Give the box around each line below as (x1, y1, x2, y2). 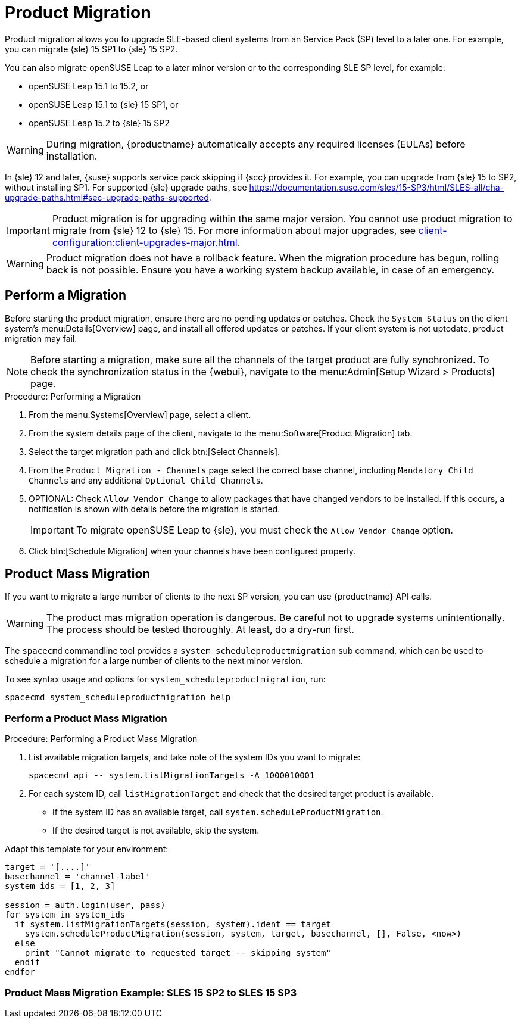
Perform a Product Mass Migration (5, 712, 167, 724)
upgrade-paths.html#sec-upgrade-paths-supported (5, 192, 209, 202)
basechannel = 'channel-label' (5, 872, 151, 882)
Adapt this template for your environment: (5, 844, 169, 854)
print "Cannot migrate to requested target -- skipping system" (24, 948, 331, 958)
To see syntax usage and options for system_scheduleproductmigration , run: (5, 674, 326, 685)
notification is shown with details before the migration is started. (29, 503, 280, 514)
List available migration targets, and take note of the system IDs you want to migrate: (29, 752, 361, 763)
